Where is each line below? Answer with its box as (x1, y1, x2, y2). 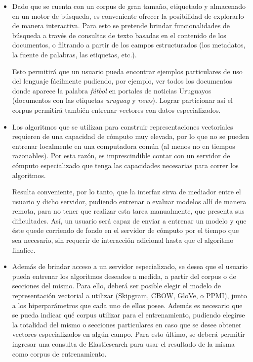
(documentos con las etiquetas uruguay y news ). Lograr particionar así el (12, 95, 233, 105)
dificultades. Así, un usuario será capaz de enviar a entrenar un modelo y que (12, 215, 247, 226)
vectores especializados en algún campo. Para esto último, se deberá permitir (12, 329, 245, 339)
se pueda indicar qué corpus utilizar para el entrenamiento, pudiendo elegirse (12, 310, 245, 320)
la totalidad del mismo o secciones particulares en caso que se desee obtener (12, 319, 242, 329)
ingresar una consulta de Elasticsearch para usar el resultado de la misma (12, 339, 235, 349)
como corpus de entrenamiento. (12, 348, 107, 359)
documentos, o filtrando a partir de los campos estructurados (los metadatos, (12, 40, 246, 50)
